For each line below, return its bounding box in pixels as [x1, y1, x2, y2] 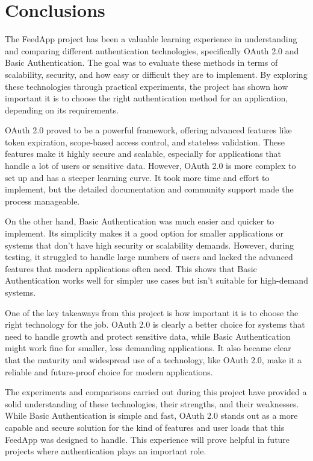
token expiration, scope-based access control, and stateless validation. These [5, 135, 285, 148]
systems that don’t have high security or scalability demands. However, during [5, 238, 294, 251]
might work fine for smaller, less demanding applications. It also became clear [5, 342, 291, 354]
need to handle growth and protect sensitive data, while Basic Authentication [5, 329, 291, 342]
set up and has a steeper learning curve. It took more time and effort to [5, 171, 270, 183]
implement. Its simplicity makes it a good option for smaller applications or [5, 227, 284, 240]
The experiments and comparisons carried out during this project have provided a [5, 386, 307, 398]
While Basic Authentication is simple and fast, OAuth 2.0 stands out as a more [5, 409, 298, 422]
